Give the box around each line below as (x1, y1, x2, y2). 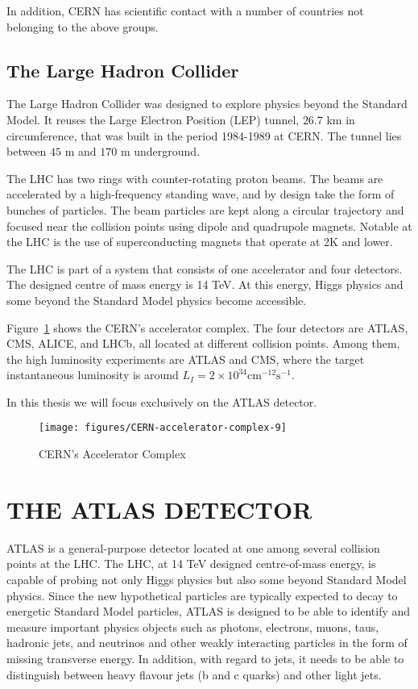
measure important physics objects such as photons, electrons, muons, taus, (6, 618, 379, 635)
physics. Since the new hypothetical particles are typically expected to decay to (6, 587, 398, 603)
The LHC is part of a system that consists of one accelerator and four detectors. (6, 260, 403, 277)
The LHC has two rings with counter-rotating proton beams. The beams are (6, 169, 383, 186)
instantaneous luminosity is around (6, 366, 179, 383)
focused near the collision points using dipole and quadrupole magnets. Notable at (6, 217, 412, 234)
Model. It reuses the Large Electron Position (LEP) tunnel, (6, 111, 300, 127)
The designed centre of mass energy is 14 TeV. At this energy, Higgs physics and (6, 276, 404, 293)
